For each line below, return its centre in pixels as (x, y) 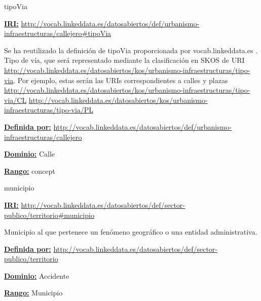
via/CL (15, 100)
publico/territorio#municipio (49, 215)
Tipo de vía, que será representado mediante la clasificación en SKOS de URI (124, 60)
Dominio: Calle (29, 154)
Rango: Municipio (33, 293)
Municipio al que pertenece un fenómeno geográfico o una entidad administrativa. (131, 232)
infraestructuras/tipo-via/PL (49, 110)
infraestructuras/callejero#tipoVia (58, 33)
